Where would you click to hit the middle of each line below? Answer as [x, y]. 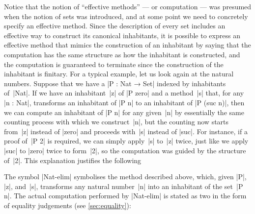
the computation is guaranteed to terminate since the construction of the [114, 64]
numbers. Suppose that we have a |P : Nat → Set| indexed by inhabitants [115, 83]
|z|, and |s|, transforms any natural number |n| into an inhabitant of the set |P [124, 186]
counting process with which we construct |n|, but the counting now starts [116, 122]
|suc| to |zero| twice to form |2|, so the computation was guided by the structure [125, 150]
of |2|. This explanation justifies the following [73, 160]
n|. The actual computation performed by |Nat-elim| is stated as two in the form [125, 196]
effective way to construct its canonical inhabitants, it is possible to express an [122, 35]
